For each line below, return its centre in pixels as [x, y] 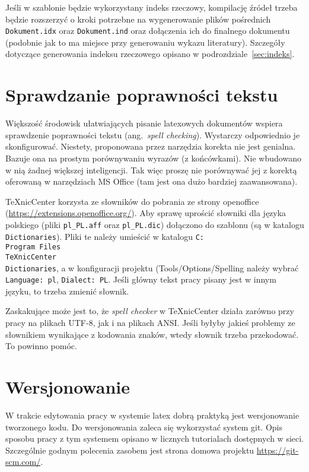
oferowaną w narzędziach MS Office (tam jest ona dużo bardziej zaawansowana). [152, 181]
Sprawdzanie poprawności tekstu [142, 95]
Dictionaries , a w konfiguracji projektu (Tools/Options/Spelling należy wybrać [152, 267]
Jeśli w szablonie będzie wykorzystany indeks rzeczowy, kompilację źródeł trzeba [152, 7]
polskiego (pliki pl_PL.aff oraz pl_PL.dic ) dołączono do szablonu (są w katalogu [155, 224]
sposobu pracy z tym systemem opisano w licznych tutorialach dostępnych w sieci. [155, 438]
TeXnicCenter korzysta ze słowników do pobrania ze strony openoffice [132, 201]
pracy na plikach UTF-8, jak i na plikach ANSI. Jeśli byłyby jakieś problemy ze [150, 323]
